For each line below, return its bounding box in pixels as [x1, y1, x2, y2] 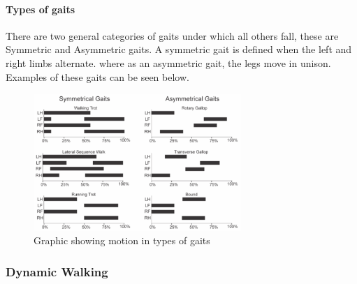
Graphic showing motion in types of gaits [34, 233, 210, 248]
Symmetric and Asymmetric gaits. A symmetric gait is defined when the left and [6, 42, 352, 57]
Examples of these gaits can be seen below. [6, 69, 189, 84]
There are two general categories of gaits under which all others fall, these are [6, 28, 339, 43]
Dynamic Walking [6, 262, 108, 280]
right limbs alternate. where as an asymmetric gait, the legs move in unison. [6, 55, 331, 70]
